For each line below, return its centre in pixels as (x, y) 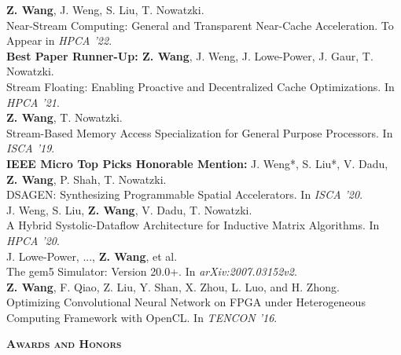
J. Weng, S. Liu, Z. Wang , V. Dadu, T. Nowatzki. (129, 209)
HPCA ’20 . (33, 240)
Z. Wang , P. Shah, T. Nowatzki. (86, 179)
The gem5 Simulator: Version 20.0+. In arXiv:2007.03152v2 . (152, 271)
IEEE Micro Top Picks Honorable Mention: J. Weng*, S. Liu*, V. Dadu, (197, 163)
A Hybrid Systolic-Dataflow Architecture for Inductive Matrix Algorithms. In (193, 225)
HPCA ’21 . (33, 102)
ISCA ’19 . (31, 148)
